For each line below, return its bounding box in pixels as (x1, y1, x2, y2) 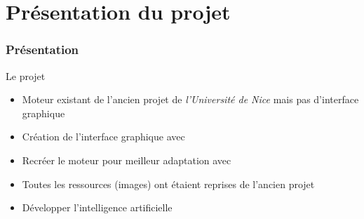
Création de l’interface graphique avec (22, 129, 185, 144)
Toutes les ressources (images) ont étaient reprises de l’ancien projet (22, 176, 315, 191)
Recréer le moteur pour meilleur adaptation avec (22, 152, 231, 167)
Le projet (6, 68, 46, 83)
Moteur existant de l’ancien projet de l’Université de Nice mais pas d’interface (22, 92, 359, 107)
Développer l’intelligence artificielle (22, 200, 173, 215)
